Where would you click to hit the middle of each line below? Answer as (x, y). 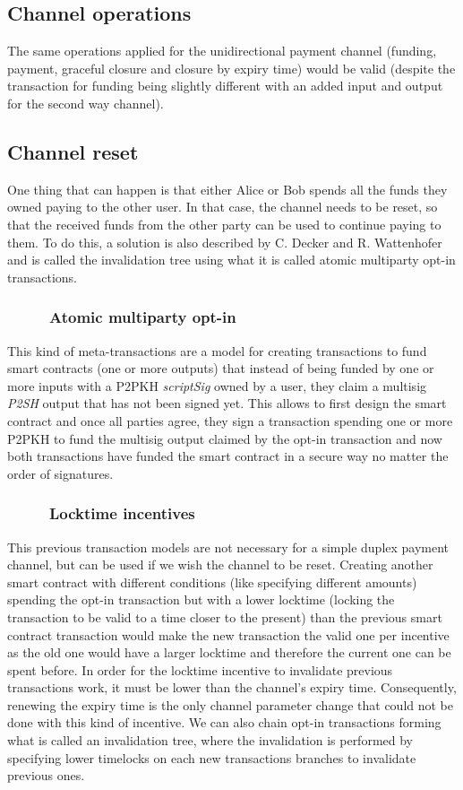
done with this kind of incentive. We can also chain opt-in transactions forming (224, 722)
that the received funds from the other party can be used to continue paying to (224, 224)
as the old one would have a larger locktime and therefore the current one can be (229, 652)
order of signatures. (60, 473)
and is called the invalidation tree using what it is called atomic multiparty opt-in (231, 260)
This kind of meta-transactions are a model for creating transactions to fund (217, 350)
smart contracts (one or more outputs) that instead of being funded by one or (221, 368)
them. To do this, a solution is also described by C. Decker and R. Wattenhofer (225, 242)
